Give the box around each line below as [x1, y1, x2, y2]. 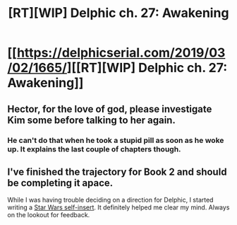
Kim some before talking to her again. [7, 114, 176, 126]
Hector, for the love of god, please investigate [7, 103, 212, 115]
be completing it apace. [7, 177, 114, 189]
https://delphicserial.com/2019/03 [16, 45, 226, 61]
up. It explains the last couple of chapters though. [7, 144, 181, 154]
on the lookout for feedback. [7, 211, 90, 219]
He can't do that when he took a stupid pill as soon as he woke [7, 135, 224, 145]
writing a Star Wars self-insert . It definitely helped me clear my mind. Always [7, 203, 230, 212]
